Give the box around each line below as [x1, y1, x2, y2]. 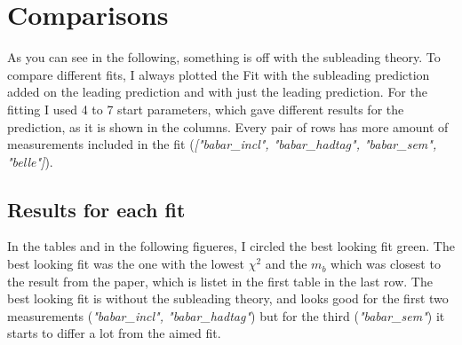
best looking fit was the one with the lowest [7, 255, 244, 273]
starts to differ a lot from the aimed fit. [7, 324, 221, 342]
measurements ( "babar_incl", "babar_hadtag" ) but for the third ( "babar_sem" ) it [7, 306, 445, 325]
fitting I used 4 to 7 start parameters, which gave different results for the [7, 99, 404, 118]
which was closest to [331, 255, 441, 273]
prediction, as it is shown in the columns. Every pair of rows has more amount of [7, 117, 449, 136]
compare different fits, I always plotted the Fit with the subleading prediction [7, 65, 430, 83]
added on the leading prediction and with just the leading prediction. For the [7, 82, 427, 101]
